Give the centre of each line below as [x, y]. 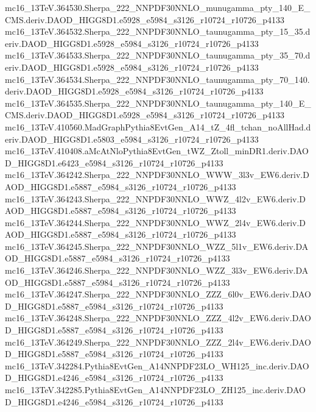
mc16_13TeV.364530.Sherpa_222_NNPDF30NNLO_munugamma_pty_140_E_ [158, 7]
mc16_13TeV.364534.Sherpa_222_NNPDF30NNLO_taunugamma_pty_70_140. [157, 79]
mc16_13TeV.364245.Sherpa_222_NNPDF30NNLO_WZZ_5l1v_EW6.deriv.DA [157, 246]
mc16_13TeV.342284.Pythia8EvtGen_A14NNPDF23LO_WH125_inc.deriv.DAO [157, 365]
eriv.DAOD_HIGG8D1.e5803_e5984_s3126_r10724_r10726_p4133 [132, 139]
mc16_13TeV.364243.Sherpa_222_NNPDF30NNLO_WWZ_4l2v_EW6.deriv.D [156, 198]
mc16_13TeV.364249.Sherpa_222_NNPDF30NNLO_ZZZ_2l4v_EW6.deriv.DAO [158, 342]
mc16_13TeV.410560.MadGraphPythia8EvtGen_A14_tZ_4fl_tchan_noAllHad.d [158, 126]
